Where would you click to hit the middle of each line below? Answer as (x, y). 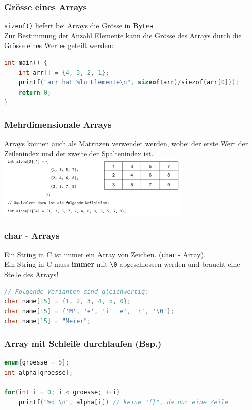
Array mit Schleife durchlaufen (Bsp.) (83, 343)
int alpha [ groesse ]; (39, 372)
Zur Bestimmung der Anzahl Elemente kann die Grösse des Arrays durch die (123, 35)
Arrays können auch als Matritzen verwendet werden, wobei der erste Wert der (126, 143)
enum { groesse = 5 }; (37, 363)
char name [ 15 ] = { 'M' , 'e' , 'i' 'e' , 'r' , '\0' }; (89, 311)
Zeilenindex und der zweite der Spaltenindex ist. (79, 153)
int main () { (26, 63)
